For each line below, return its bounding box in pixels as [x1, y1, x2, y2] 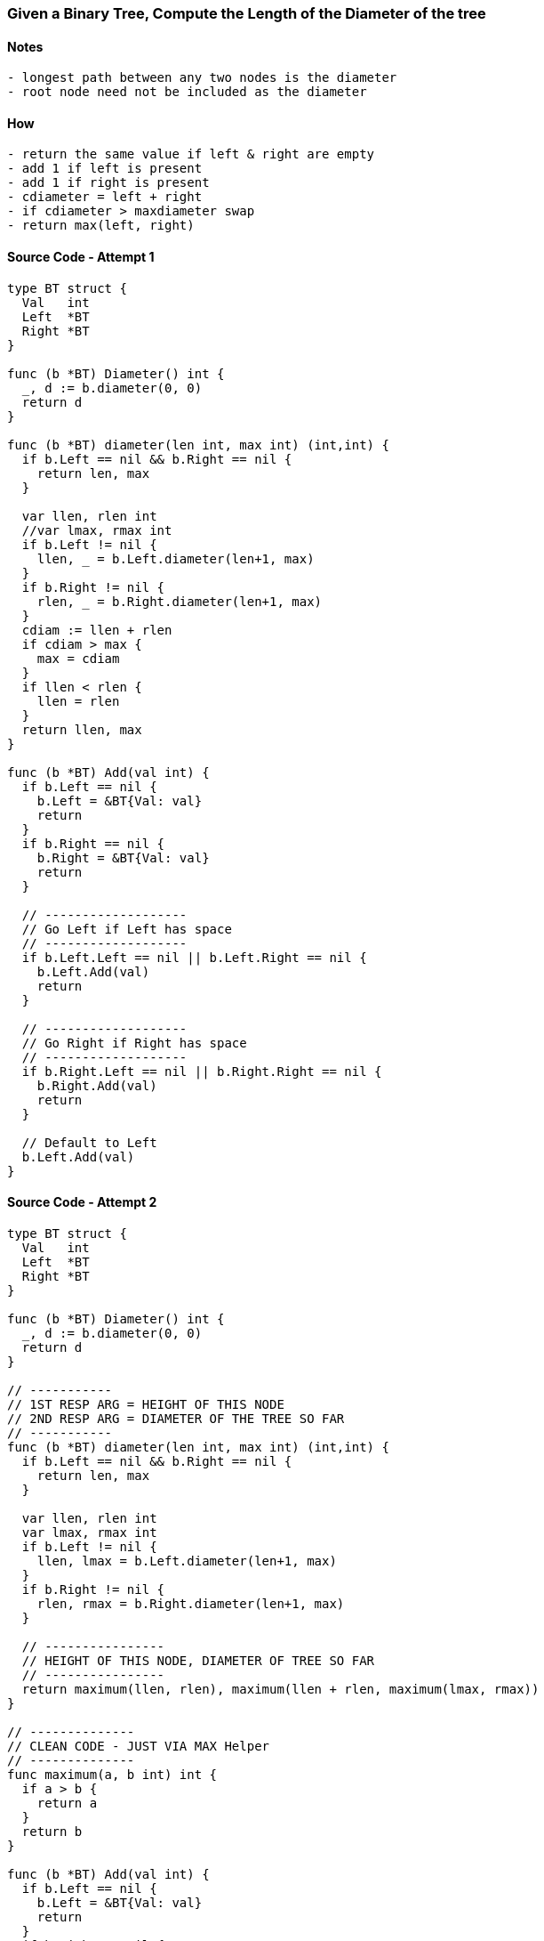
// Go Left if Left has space [21, 921, 232, 936]
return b [21, 1824, 83, 1839]
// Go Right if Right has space [21, 1035, 247, 1050]
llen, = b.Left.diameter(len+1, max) [36, 551, 315, 566]
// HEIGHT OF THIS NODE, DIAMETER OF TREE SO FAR [21, 1653, 375, 1668]
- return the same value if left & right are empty [7, 147, 375, 162]
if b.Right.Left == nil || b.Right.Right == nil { [21, 1064, 382, 1079]
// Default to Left [21, 1135, 157, 1150]
